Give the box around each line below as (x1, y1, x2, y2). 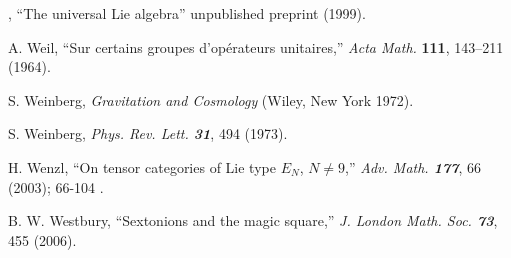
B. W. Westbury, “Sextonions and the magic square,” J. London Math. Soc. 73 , (8, 210, 498, 231)
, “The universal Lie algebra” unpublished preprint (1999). (8, 3, 366, 23)
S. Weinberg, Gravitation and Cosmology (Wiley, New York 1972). (8, 89, 414, 110)
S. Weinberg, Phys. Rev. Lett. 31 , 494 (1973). (8, 123, 288, 144)
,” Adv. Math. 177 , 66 (345, 156, 482, 177)
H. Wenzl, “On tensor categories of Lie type (8, 156, 276, 177)
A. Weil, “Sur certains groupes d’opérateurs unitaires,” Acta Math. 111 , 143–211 (8, 36, 504, 57)
